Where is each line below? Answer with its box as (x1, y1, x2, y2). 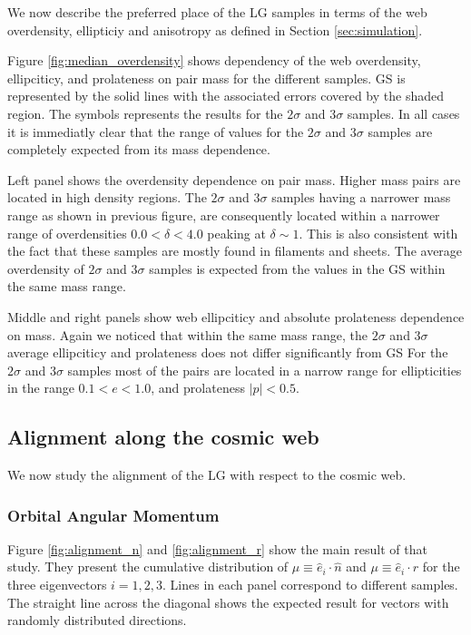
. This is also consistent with (299, 223, 458, 242)
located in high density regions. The (7, 188, 207, 207)
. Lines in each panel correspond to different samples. (162, 575, 458, 594)
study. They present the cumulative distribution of (7, 557, 289, 576)
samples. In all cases (347, 103, 460, 122)
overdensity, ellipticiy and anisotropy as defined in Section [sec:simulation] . (7, 20, 423, 39)
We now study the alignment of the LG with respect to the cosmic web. (7, 465, 407, 484)
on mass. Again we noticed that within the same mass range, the (7, 325, 368, 344)
